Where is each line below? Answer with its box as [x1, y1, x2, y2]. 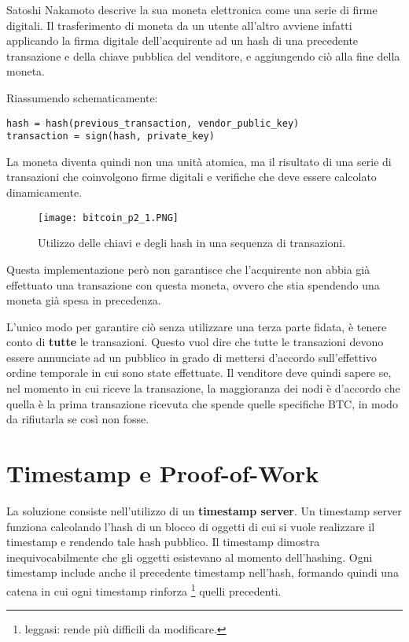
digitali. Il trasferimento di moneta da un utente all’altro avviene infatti [6, 17, 352, 33]
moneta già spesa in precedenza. [6, 292, 161, 308]
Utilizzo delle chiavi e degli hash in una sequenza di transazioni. [38, 234, 346, 251]
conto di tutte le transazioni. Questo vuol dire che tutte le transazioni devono [6, 334, 384, 350]
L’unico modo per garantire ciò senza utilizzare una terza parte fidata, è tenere [6, 318, 387, 334]
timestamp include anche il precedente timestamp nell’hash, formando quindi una [6, 564, 399, 581]
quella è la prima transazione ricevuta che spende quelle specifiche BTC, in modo [6, 395, 398, 411]
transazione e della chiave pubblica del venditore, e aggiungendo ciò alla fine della [6, 47, 400, 64]
